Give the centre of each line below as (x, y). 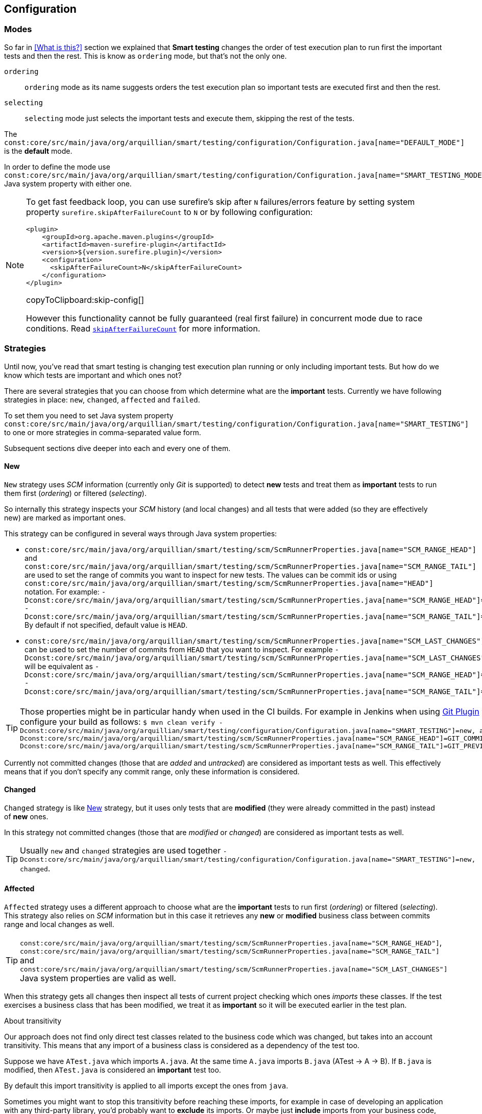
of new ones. (26, 816)
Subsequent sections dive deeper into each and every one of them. (117, 448)
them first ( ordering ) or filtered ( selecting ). (75, 493)
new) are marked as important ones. (65, 517)
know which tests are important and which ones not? (93, 375)
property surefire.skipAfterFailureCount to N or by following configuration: (170, 212)
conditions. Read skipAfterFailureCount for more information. (143, 328)
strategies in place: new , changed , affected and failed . (102, 399)
